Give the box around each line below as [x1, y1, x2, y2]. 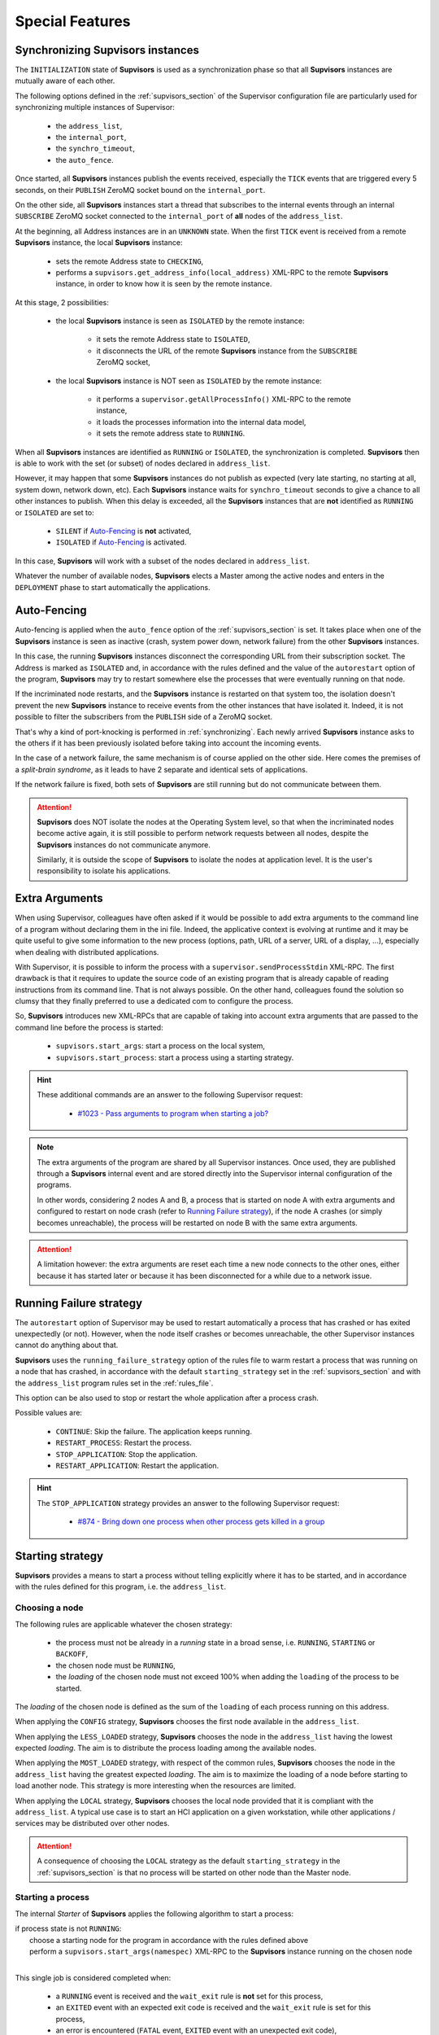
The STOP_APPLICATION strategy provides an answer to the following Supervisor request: [37, 1498, 340, 1508]
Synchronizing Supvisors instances [15, 43, 199, 57]
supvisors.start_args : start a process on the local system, [55, 1041, 266, 1051]
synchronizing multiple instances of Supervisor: [15, 103, 175, 112]
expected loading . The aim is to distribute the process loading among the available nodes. [15, 1743, 317, 1753]
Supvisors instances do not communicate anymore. [37, 839, 211, 850]
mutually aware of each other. [15, 76, 115, 85]
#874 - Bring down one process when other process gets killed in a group [77, 1516, 325, 1526]
